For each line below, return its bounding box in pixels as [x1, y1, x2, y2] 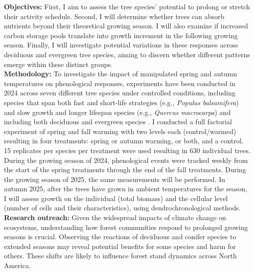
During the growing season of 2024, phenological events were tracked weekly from [4, 155, 248, 165]
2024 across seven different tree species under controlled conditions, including [4, 88, 235, 98]
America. [4, 260, 31, 271]
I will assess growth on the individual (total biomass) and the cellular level [4, 193, 228, 203]
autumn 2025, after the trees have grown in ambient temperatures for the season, [4, 183, 248, 194]
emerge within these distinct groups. [4, 59, 113, 69]
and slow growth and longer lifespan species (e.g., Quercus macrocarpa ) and [4, 107, 231, 117]
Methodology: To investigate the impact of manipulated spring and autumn [4, 68, 237, 79]
